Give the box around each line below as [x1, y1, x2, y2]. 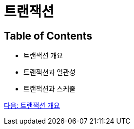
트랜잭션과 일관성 [23, 68, 76, 77]
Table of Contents [4, 29, 93, 42]
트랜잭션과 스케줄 [23, 85, 76, 93]
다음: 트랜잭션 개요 [4, 101, 60, 110]
